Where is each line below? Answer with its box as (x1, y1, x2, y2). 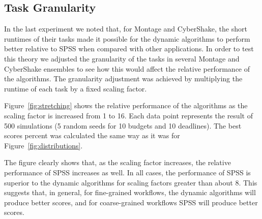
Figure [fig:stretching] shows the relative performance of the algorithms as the (4, 100, 248, 111)
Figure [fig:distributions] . (4, 140, 83, 150)
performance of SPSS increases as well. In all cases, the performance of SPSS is (4, 167, 251, 177)
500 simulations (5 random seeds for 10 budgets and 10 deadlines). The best (4, 120, 242, 131)
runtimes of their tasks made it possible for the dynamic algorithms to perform (4, 33, 250, 44)
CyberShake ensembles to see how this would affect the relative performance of (4, 63, 250, 74)
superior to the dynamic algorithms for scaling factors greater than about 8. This (4, 177, 257, 187)
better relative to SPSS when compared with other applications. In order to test (4, 43, 254, 54)
